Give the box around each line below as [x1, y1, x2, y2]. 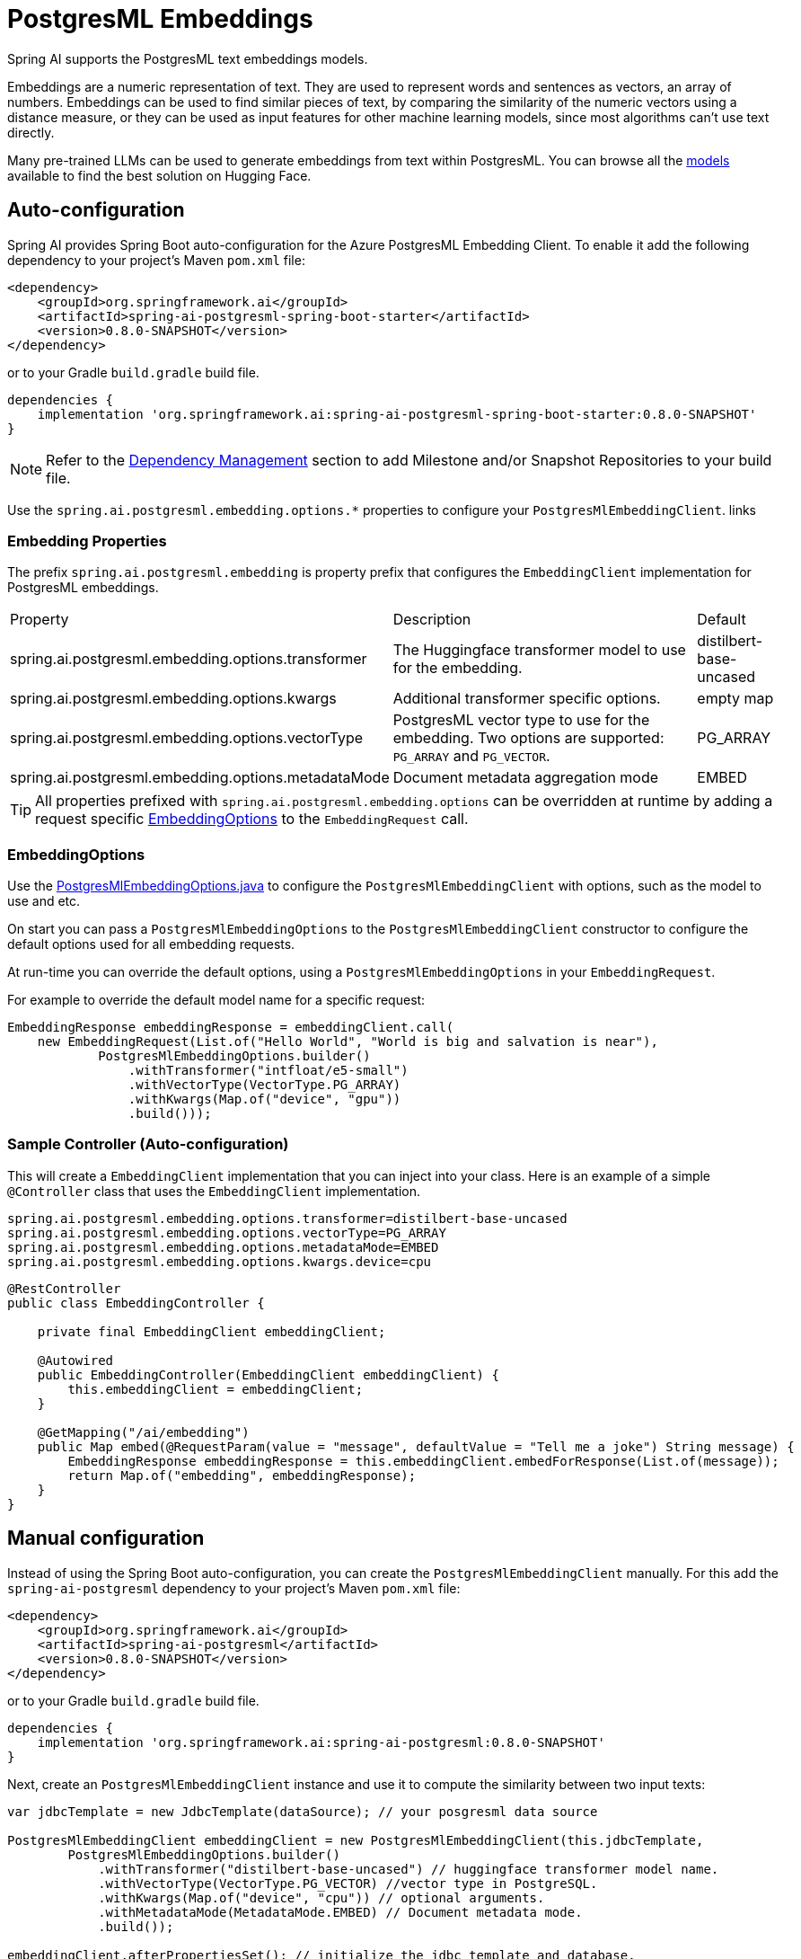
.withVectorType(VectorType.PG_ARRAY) [128, 1077, 401, 1093]
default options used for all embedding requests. [7, 936, 295, 953]
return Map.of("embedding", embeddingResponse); [67, 1467, 417, 1483]
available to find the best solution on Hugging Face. [7, 167, 312, 183]
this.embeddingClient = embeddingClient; [67, 1381, 364, 1396]
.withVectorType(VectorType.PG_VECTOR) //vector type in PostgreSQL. [98, 1875, 598, 1891]
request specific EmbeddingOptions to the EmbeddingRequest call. [35, 810, 469, 829]
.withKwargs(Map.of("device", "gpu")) [128, 1092, 401, 1107]
